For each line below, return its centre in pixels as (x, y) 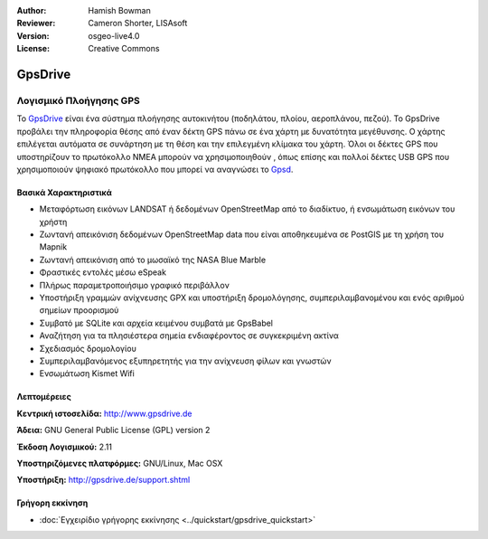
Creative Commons (124, 49)
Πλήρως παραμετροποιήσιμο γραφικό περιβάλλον (134, 285)
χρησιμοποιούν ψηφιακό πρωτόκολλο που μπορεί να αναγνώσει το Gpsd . (155, 169)
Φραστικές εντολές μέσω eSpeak (103, 272)
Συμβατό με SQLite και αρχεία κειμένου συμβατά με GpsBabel (156, 323)
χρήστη (53, 222)
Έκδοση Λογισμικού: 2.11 (65, 447)
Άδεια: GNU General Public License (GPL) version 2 (113, 430)
